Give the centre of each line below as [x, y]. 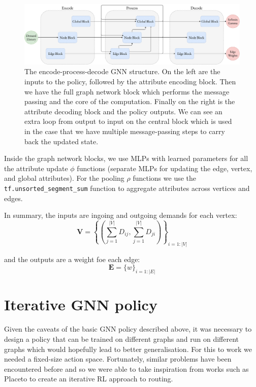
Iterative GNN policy [81, 304]
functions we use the [165, 178]
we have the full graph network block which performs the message [127, 91]
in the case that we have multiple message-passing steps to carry [125, 131]
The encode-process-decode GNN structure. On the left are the [122, 71]
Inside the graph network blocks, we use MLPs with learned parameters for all [126, 158]
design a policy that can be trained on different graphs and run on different [121, 338]
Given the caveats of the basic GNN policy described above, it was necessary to [128, 329]
